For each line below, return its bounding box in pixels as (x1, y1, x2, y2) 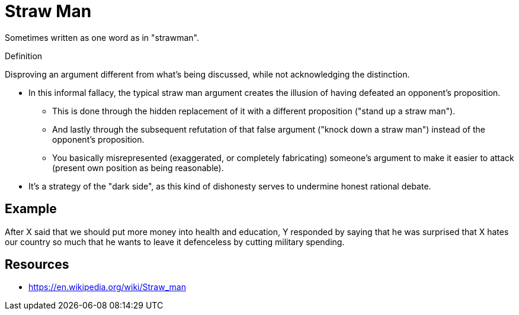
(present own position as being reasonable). (52, 162, 224, 173)
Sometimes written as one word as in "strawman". (5, 32, 199, 43)
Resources (5, 257, 69, 272)
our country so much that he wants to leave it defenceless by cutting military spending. (5, 236, 345, 247)
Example (5, 201, 57, 217)
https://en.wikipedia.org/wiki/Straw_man (28, 282, 186, 292)
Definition (5, 50, 43, 61)
